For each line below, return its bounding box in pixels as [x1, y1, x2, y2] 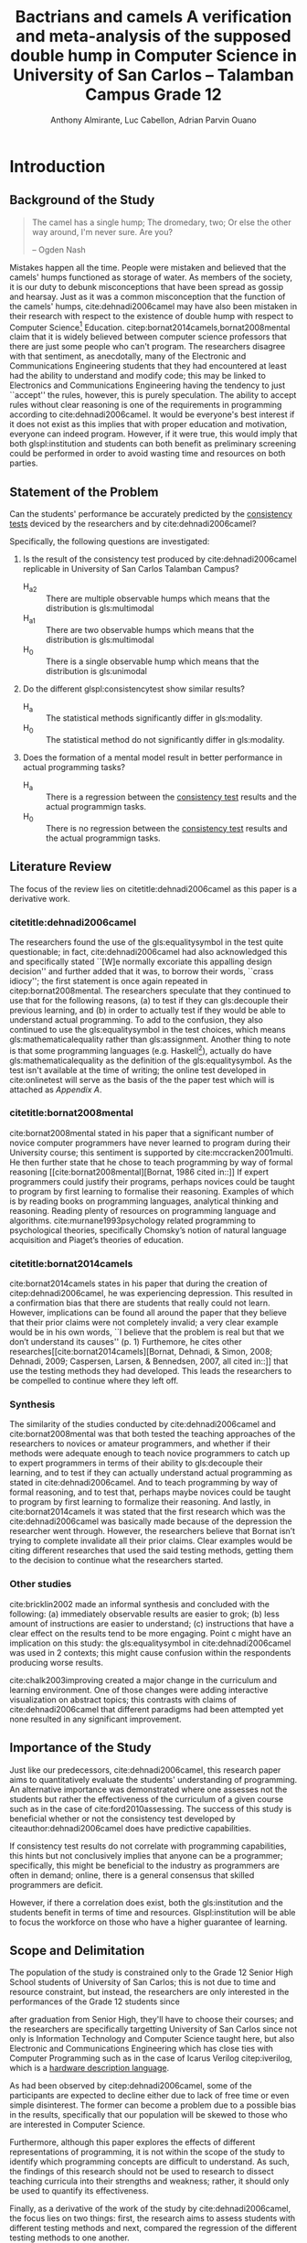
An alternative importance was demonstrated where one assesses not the [9, 1784, 288, 1795]
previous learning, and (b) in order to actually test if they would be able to [9, 1004, 286, 1015]
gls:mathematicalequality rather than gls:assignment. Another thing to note [9, 1034, 291, 1045]
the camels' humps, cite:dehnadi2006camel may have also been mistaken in [9, 300, 298, 312]
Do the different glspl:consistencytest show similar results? [22, 683, 245, 694]
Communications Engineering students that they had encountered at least [9, 360, 287, 371]
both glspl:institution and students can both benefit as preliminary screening [9, 438, 297, 449]
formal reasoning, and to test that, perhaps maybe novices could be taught [9, 1486, 291, 1497]
